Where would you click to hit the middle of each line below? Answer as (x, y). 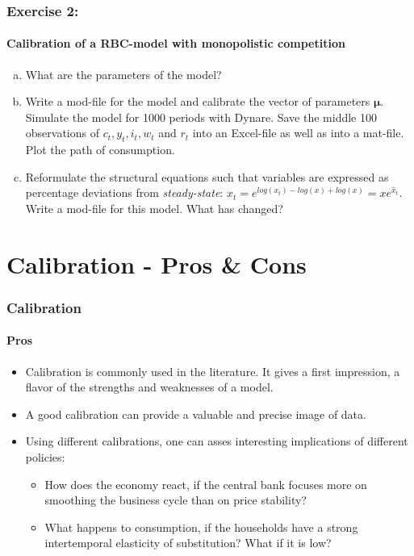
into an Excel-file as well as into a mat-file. (298, 133)
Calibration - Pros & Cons (157, 263)
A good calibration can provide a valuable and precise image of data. (196, 414)
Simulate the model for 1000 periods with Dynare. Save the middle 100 (201, 117)
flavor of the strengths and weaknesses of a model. (149, 387)
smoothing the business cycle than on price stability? (176, 500)
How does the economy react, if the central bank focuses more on (206, 484)
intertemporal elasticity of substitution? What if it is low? (188, 543)
